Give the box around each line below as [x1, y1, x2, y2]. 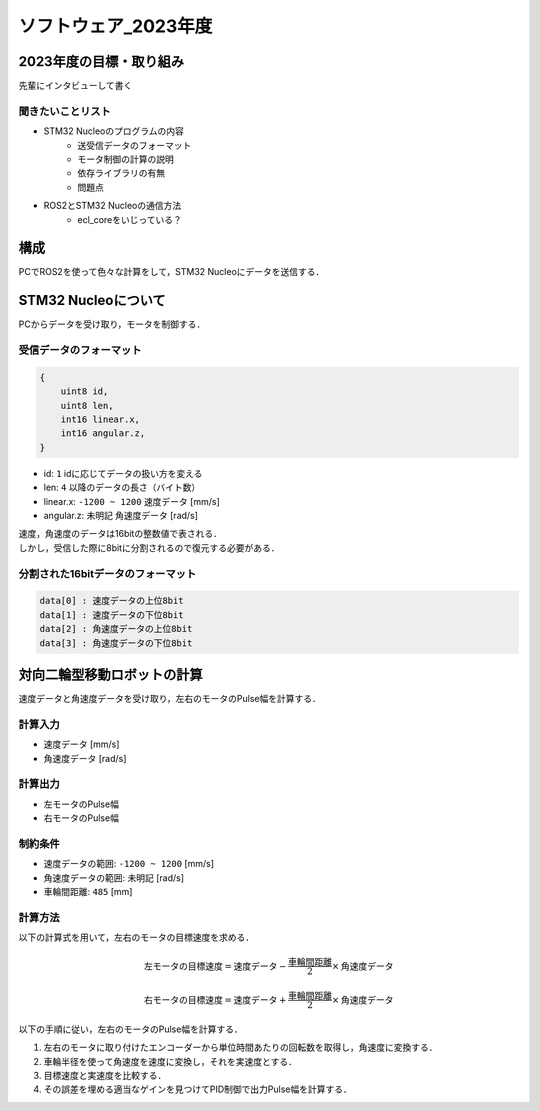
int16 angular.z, [60, 428, 146, 439]
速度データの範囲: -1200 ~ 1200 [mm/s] [43, 858, 215, 870]
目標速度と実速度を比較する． [43, 1070, 167, 1082]
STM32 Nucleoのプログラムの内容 [43, 125, 185, 137]
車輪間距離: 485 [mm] [43, 886, 133, 897]
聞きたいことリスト [18, 104, 112, 118]
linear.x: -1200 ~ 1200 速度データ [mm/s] [43, 495, 220, 507]
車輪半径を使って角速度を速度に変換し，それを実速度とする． [43, 1055, 297, 1067]
